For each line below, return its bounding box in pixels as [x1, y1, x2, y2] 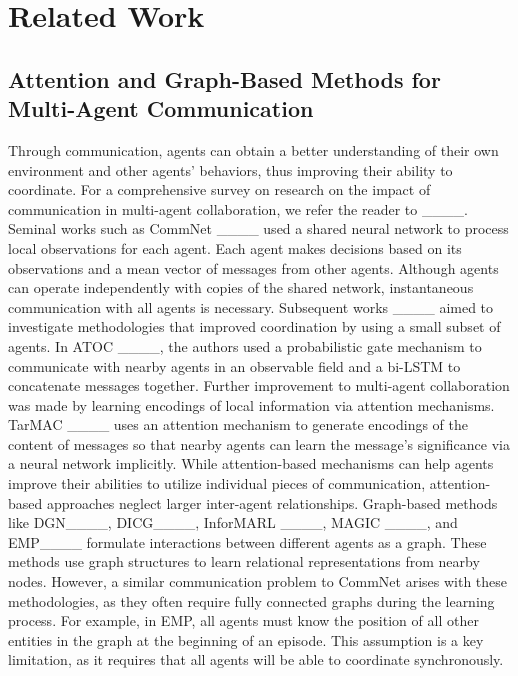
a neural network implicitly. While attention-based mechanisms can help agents [8, 453, 494, 474]
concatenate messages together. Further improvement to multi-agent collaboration [8, 375, 510, 396]
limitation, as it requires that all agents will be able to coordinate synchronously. [8, 649, 504, 670]
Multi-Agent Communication [8, 93, 314, 124]
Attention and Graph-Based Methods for [8, 63, 441, 94]
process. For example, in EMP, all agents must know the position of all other [8, 610, 479, 631]
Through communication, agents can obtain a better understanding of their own [8, 139, 499, 160]
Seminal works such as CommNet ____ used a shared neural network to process [8, 218, 509, 239]
